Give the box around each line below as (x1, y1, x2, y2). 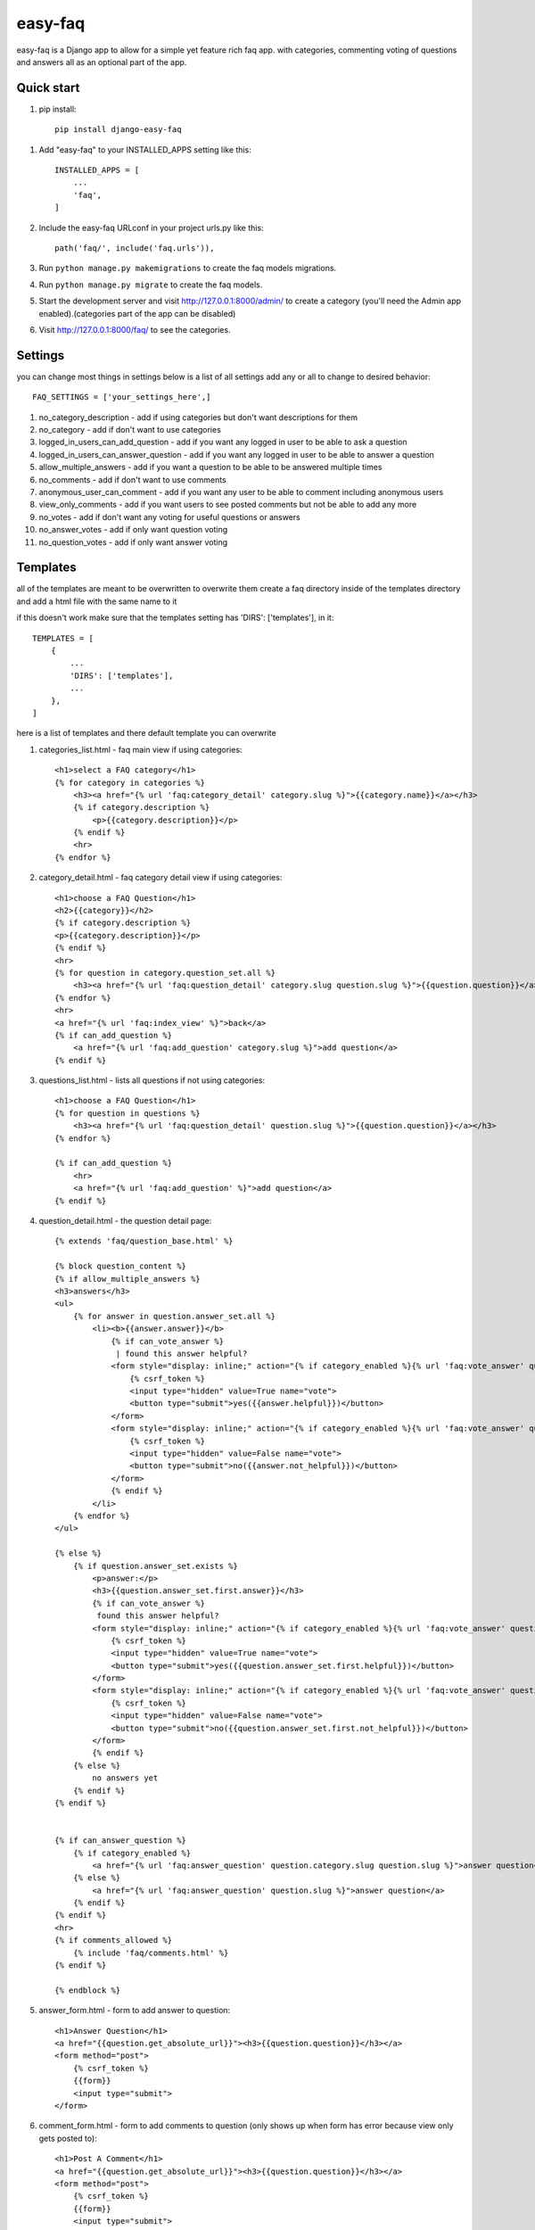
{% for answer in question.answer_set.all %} (72, 1311, 276, 1321)
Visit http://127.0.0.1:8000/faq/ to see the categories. (38, 324, 231, 334)
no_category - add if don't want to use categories (38, 425, 222, 434)
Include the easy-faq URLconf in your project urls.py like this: (38, 222, 264, 233)
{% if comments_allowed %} (54, 1936, 173, 1945)
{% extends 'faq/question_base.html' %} (54, 1236, 234, 1246)
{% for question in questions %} (54, 1108, 201, 1119)
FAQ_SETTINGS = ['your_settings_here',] (32, 392, 211, 402)
